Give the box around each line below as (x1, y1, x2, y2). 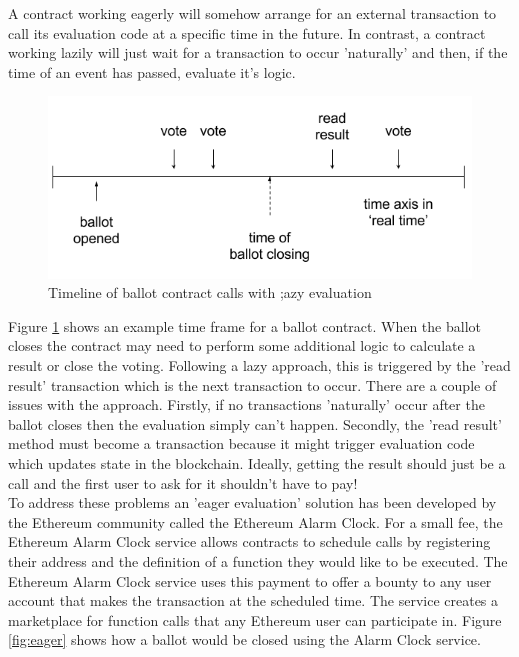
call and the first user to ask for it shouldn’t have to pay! (8, 472, 358, 493)
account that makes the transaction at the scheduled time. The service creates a (8, 590, 499, 611)
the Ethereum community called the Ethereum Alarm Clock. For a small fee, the (8, 511, 503, 532)
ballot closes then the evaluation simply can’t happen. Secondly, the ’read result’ (8, 413, 502, 434)
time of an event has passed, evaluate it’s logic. (8, 61, 296, 82)
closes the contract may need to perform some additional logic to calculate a (8, 335, 476, 356)
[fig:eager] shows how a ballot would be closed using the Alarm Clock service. (8, 629, 481, 650)
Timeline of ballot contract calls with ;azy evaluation (48, 282, 372, 303)
